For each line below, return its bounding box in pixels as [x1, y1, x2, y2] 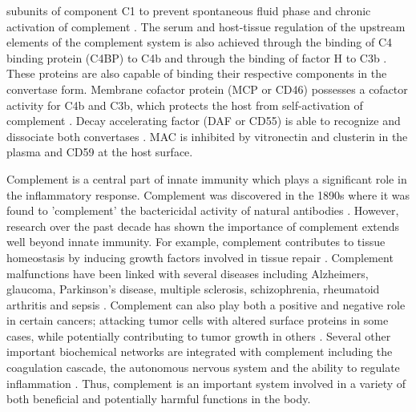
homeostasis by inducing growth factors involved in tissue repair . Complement [6, 248, 394, 265]
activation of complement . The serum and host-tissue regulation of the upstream [6, 18, 406, 34]
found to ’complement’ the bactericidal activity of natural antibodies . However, [6, 202, 399, 219]
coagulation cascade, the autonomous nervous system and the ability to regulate [6, 359, 400, 376]
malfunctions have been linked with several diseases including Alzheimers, [6, 265, 369, 281]
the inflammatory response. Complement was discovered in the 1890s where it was [6, 186, 410, 203]
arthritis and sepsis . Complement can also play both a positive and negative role [6, 296, 406, 313]
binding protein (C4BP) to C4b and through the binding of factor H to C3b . [6, 49, 387, 66]
